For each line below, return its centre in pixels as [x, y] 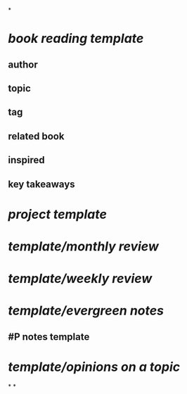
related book [36, 136]
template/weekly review [80, 279]
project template [58, 214]
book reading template [76, 39]
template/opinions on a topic [94, 367]
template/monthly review [83, 246]
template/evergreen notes [86, 311]
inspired [26, 160]
